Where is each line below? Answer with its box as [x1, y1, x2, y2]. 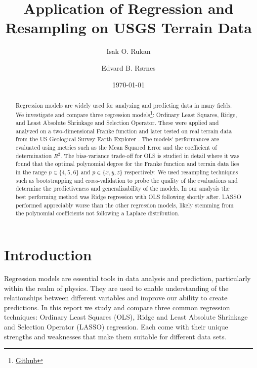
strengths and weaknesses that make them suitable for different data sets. [4, 331, 226, 341]
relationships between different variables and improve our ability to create [4, 292, 227, 303]
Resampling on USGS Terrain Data [5, 17, 252, 38]
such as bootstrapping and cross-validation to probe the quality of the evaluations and [15, 176, 238, 184]
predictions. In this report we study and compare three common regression [4, 302, 230, 312]
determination [15, 151, 52, 160]
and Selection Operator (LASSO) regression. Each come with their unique [4, 321, 228, 331]
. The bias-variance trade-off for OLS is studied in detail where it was [60, 151, 240, 160]
